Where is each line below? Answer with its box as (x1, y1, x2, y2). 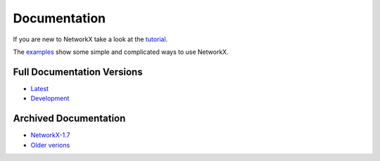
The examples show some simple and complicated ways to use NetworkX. (13, 48, 229, 56)
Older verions (30, 141, 70, 149)
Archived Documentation (13, 113, 126, 125)
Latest (30, 84, 49, 92)
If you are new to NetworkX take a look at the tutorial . (13, 35, 168, 43)
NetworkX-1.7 (30, 131, 70, 139)
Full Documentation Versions (13, 66, 144, 78)
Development (30, 94, 70, 103)
